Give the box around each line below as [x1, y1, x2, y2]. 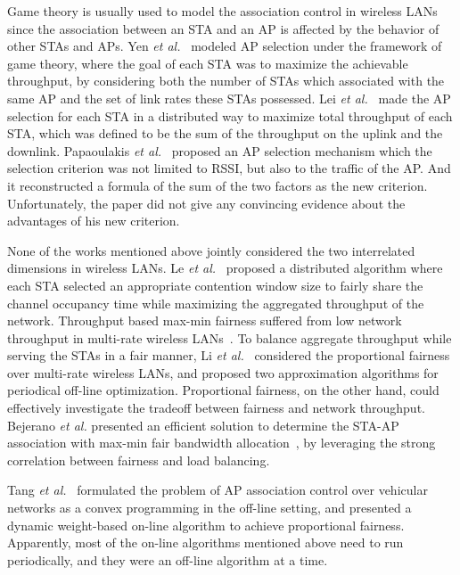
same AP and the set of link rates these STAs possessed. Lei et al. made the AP [7, 88, 451, 107]
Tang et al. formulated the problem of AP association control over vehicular [7, 481, 428, 499]
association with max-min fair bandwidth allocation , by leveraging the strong [7, 433, 436, 452]
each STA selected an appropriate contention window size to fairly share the [7, 275, 423, 294]
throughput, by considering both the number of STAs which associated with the [7, 71, 445, 90]
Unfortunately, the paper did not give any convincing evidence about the [7, 193, 406, 212]
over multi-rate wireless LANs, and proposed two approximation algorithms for [7, 363, 439, 382]
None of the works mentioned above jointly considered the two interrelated [7, 241, 415, 259]
